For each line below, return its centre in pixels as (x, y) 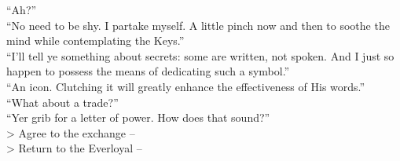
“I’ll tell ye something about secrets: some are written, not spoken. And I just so (200, 55)
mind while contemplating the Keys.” (95, 40)
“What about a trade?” (62, 102)
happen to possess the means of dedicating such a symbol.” (148, 71)
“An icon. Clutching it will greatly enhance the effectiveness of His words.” (186, 86)
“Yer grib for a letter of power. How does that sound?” (138, 117)
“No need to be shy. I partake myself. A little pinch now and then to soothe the (198, 25)
